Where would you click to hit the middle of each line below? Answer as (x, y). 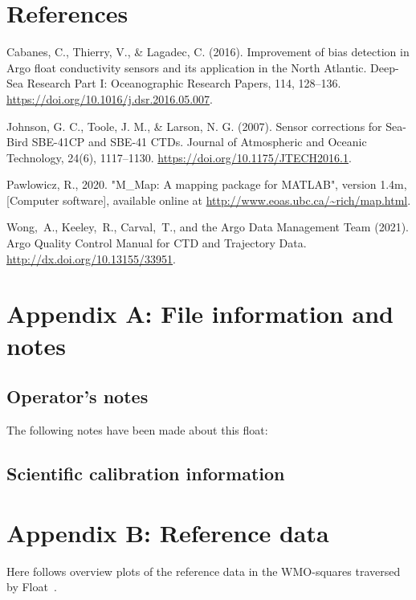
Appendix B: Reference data (168, 532)
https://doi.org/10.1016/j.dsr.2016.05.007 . (110, 98)
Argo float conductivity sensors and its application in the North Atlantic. (187, 67)
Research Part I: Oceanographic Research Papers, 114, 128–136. (184, 83)
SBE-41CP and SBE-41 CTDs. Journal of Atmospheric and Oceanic (199, 142)
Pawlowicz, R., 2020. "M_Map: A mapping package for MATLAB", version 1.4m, (207, 184)
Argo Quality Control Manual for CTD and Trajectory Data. (157, 243)
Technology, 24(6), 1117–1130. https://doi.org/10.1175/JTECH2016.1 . (179, 157)
